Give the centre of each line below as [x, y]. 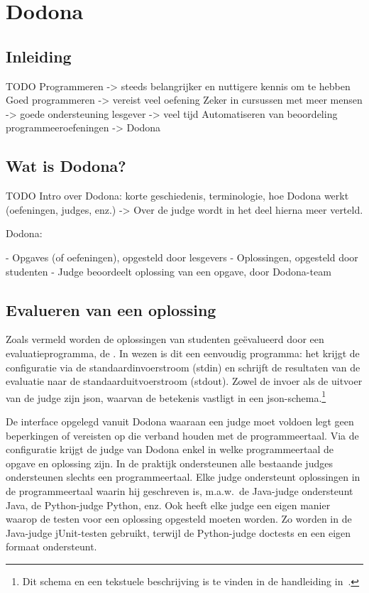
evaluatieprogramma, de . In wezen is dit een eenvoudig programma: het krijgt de [183, 353]
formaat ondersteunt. [51, 546]
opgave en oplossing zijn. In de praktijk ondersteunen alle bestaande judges [169, 463]
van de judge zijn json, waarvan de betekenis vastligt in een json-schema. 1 [166, 396]
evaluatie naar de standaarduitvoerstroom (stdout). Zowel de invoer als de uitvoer [184, 381]
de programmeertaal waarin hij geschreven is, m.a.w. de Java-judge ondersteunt [180, 490]
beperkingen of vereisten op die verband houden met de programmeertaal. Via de [182, 435]
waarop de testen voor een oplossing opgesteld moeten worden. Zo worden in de [179, 519]
